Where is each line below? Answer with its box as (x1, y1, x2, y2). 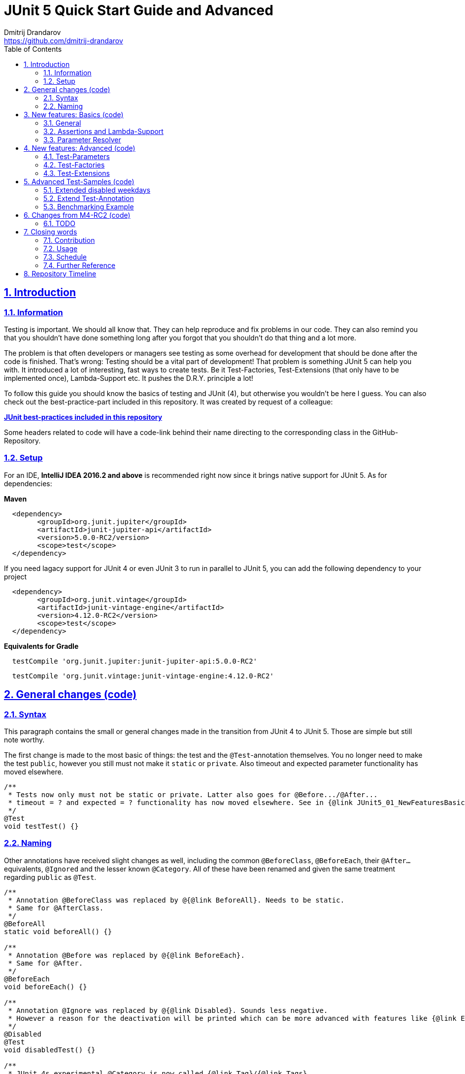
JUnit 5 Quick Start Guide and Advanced (4, 2, 273, 19)
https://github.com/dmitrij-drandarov (4, 36, 123, 45)
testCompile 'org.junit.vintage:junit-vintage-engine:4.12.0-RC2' (12, 671, 274, 680)
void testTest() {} (4, 822, 79, 830)
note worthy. (4, 735, 45, 744)
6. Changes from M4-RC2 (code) (24, 210, 131, 219)
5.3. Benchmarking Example (43, 202, 134, 211)
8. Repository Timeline (24, 269, 97, 278)
